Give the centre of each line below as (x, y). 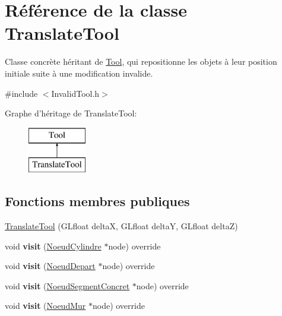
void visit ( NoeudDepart (50, 266)
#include (21, 93)
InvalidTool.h (75, 93)
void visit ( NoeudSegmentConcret (67, 285)
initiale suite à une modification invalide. (79, 73)
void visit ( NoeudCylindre (53, 246)
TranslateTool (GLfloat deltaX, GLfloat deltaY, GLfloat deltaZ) (121, 226)
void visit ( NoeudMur (45, 306)
